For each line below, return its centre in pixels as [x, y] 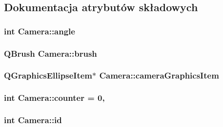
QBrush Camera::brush [51, 53]
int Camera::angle [40, 31]
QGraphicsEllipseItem [48, 75]
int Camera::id [33, 120]
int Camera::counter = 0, [54, 98]
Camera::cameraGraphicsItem [159, 75]
